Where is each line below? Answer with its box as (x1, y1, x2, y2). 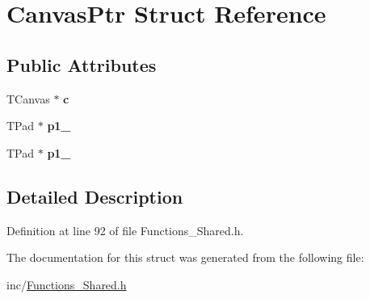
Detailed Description (6, 183, 183, 208)
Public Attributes (6, 52, 157, 77)
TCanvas (6, 90, 50, 107)
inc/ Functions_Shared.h (6, 276, 127, 293)
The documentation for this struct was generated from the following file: (6, 249, 364, 266)
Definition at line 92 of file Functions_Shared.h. (6, 221, 244, 238)
